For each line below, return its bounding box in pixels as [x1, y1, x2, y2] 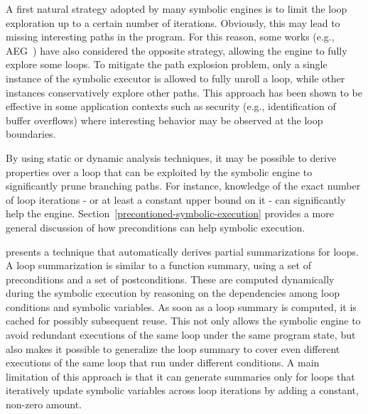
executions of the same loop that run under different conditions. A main [6, 355, 320, 370]
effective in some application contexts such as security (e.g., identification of [6, 99, 336, 114]
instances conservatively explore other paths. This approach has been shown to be [6, 85, 362, 99]
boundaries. [6, 126, 56, 141]
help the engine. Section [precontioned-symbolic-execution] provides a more [6, 206, 334, 221]
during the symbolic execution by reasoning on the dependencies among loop [6, 285, 340, 300]
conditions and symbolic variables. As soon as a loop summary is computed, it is [6, 299, 357, 314]
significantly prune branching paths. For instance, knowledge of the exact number [6, 178, 361, 193]
